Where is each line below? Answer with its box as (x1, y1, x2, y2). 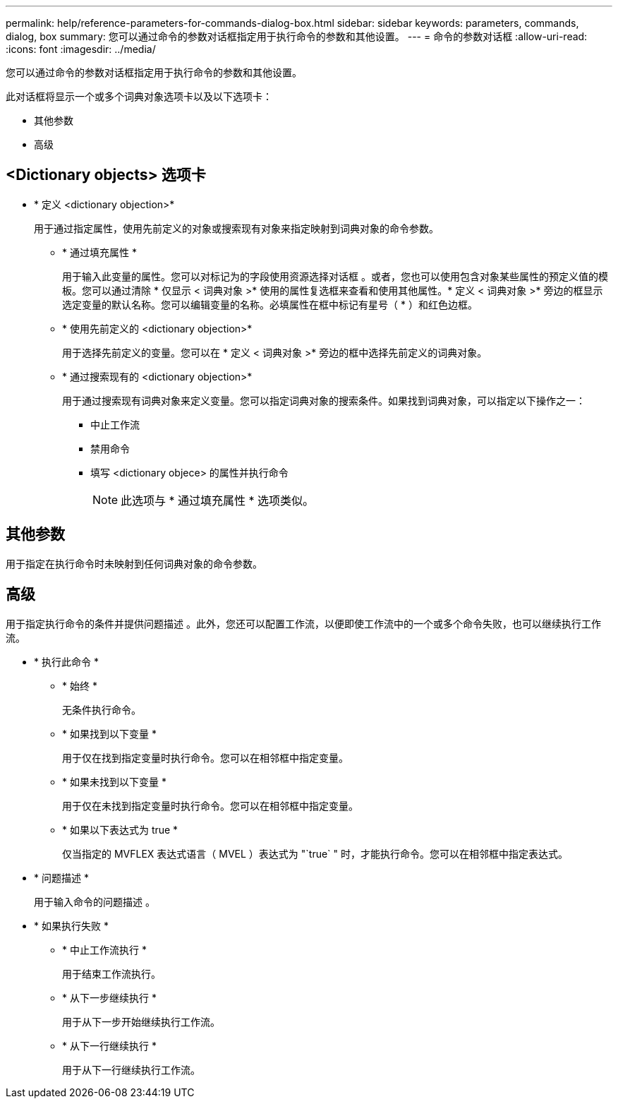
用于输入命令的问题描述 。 (34, 895, 155, 908)
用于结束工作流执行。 (62, 967, 161, 980)
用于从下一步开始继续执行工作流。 (62, 1015, 220, 1028)
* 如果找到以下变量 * (62, 727, 157, 740)
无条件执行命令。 (62, 703, 141, 716)
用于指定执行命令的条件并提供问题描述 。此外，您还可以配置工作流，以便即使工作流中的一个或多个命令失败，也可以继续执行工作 (6, 617, 601, 630)
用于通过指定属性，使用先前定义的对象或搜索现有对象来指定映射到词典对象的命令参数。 (34, 222, 439, 234)
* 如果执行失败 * (34, 919, 109, 932)
